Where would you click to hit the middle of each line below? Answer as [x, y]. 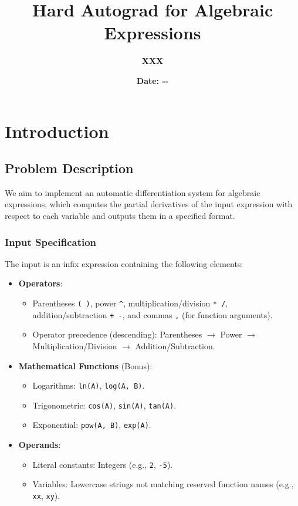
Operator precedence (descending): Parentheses [117, 334]
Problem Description [69, 168]
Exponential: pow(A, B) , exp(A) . [92, 425]
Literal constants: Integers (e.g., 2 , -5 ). [103, 464]
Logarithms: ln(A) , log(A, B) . [89, 385]
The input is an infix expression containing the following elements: [124, 263]
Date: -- [153, 80]
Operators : [40, 283]
